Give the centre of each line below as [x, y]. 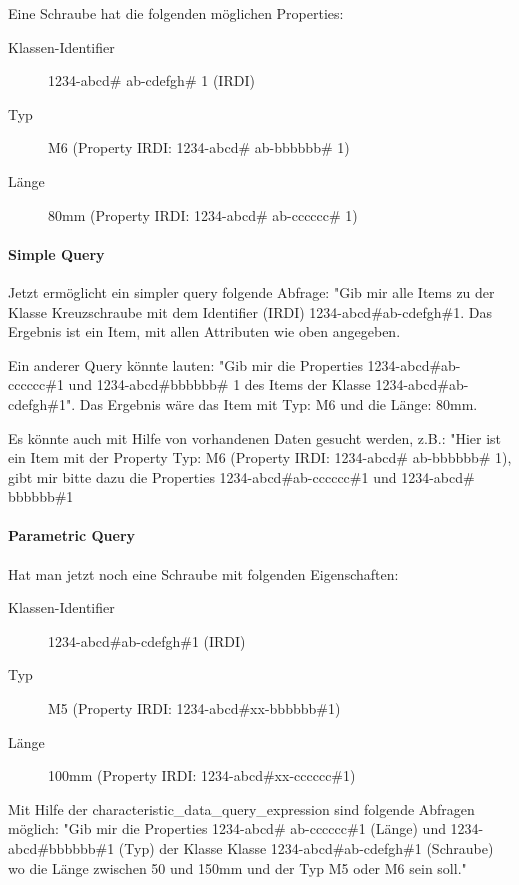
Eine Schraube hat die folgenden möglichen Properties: [176, 13]
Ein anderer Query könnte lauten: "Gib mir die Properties [185, 364]
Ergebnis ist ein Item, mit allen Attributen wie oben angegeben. [204, 331]
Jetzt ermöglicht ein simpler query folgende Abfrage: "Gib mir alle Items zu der [251, 291]
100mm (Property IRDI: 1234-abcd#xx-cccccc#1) [202, 775]
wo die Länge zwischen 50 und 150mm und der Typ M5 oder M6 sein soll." [237, 867]
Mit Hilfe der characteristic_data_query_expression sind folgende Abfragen [241, 808]
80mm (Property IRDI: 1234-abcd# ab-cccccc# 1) [203, 214]
